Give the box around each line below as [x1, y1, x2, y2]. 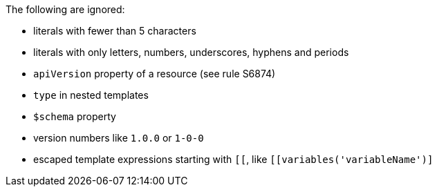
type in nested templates [33, 89, 149, 101]
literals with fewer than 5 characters [33, 25, 196, 37]
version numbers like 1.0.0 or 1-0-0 [33, 132, 204, 144]
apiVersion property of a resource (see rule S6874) [33, 68, 276, 79]
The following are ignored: [6, 3, 125, 15]
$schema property [33, 111, 116, 122]
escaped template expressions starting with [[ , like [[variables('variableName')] [33, 153, 434, 165]
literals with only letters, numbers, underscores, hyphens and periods [33, 46, 349, 58]
